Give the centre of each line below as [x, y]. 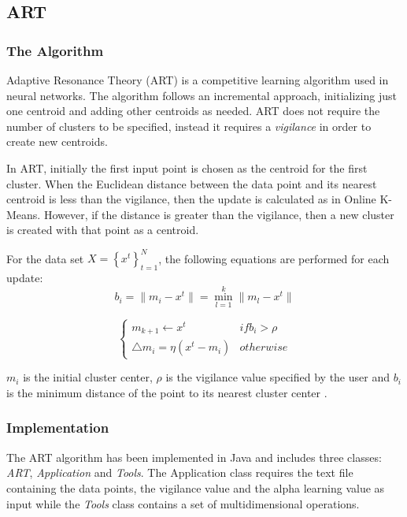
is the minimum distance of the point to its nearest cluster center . [167, 392]
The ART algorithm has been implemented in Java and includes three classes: [194, 457]
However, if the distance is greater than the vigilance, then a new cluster [219, 214]
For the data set [45, 258]
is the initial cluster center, [88, 377]
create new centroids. [57, 141]
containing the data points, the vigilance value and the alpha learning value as [196, 487]
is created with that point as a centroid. [103, 230]
